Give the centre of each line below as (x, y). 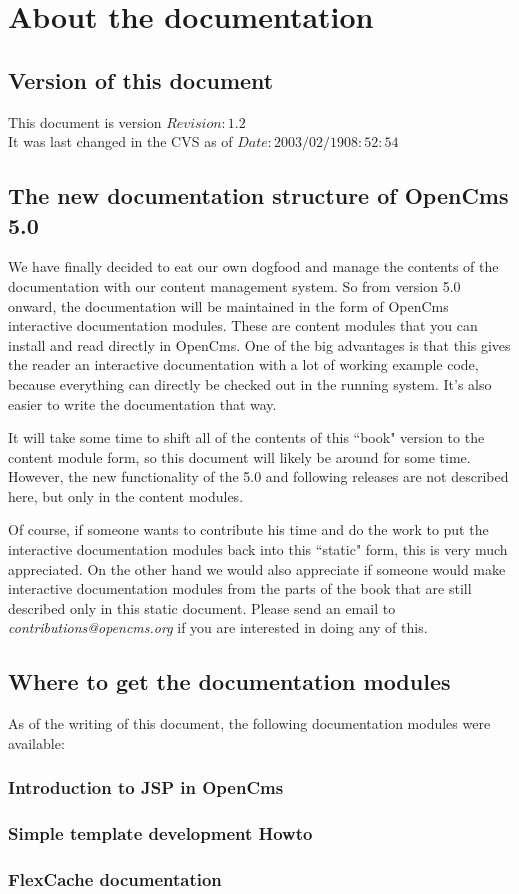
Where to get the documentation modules (229, 681)
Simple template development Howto (160, 833)
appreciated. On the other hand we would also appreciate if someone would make (257, 568)
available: (36, 742)
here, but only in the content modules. (126, 495)
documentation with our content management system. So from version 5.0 (234, 285)
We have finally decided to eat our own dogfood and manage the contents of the (253, 266)
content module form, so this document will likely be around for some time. (239, 456)
